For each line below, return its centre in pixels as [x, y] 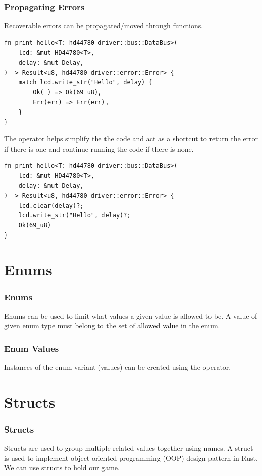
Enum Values [32, 348]
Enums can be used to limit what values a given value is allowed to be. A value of [131, 316]
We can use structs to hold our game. [62, 468]
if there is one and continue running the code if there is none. [99, 148]
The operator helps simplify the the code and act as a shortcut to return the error [131, 139]
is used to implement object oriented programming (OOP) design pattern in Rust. [131, 458]
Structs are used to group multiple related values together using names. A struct [129, 448]
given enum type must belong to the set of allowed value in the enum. [112, 326]
